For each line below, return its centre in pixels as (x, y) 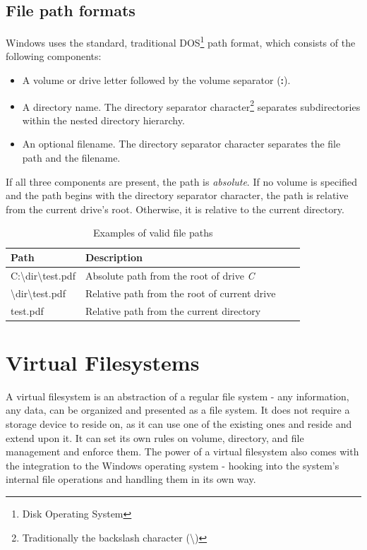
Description (114, 257)
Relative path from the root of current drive (180, 293)
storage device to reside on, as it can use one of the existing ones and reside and (179, 423)
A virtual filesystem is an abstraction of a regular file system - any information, (178, 396)
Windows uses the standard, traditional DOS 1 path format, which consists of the (181, 41)
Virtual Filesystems (103, 362)
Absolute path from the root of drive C (170, 275)
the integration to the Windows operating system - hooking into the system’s (173, 465)
